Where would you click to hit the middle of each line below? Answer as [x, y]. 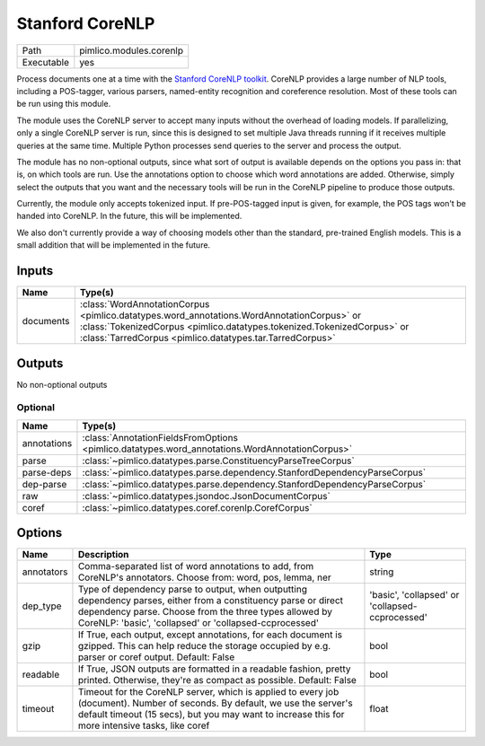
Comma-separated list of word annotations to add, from [196, 566]
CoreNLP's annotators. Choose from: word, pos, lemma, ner [204, 577]
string [382, 572]
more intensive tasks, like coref [144, 725]
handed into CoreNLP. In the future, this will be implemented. [129, 216]
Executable [45, 62]
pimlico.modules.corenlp [132, 50]
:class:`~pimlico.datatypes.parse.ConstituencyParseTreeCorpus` [218, 461]
